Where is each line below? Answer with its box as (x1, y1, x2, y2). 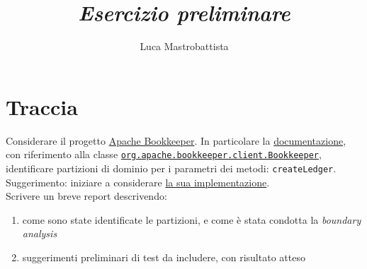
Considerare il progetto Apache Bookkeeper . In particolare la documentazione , (6, 133, 346, 148)
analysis (22, 226, 57, 241)
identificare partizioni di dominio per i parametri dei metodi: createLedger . (6, 160, 337, 175)
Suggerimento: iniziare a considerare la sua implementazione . (6, 174, 270, 189)
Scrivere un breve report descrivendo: (6, 189, 167, 203)
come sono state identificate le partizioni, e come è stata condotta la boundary (22, 212, 361, 227)
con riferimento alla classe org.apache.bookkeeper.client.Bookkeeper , (6, 147, 322, 162)
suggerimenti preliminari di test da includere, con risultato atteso (22, 249, 305, 264)
